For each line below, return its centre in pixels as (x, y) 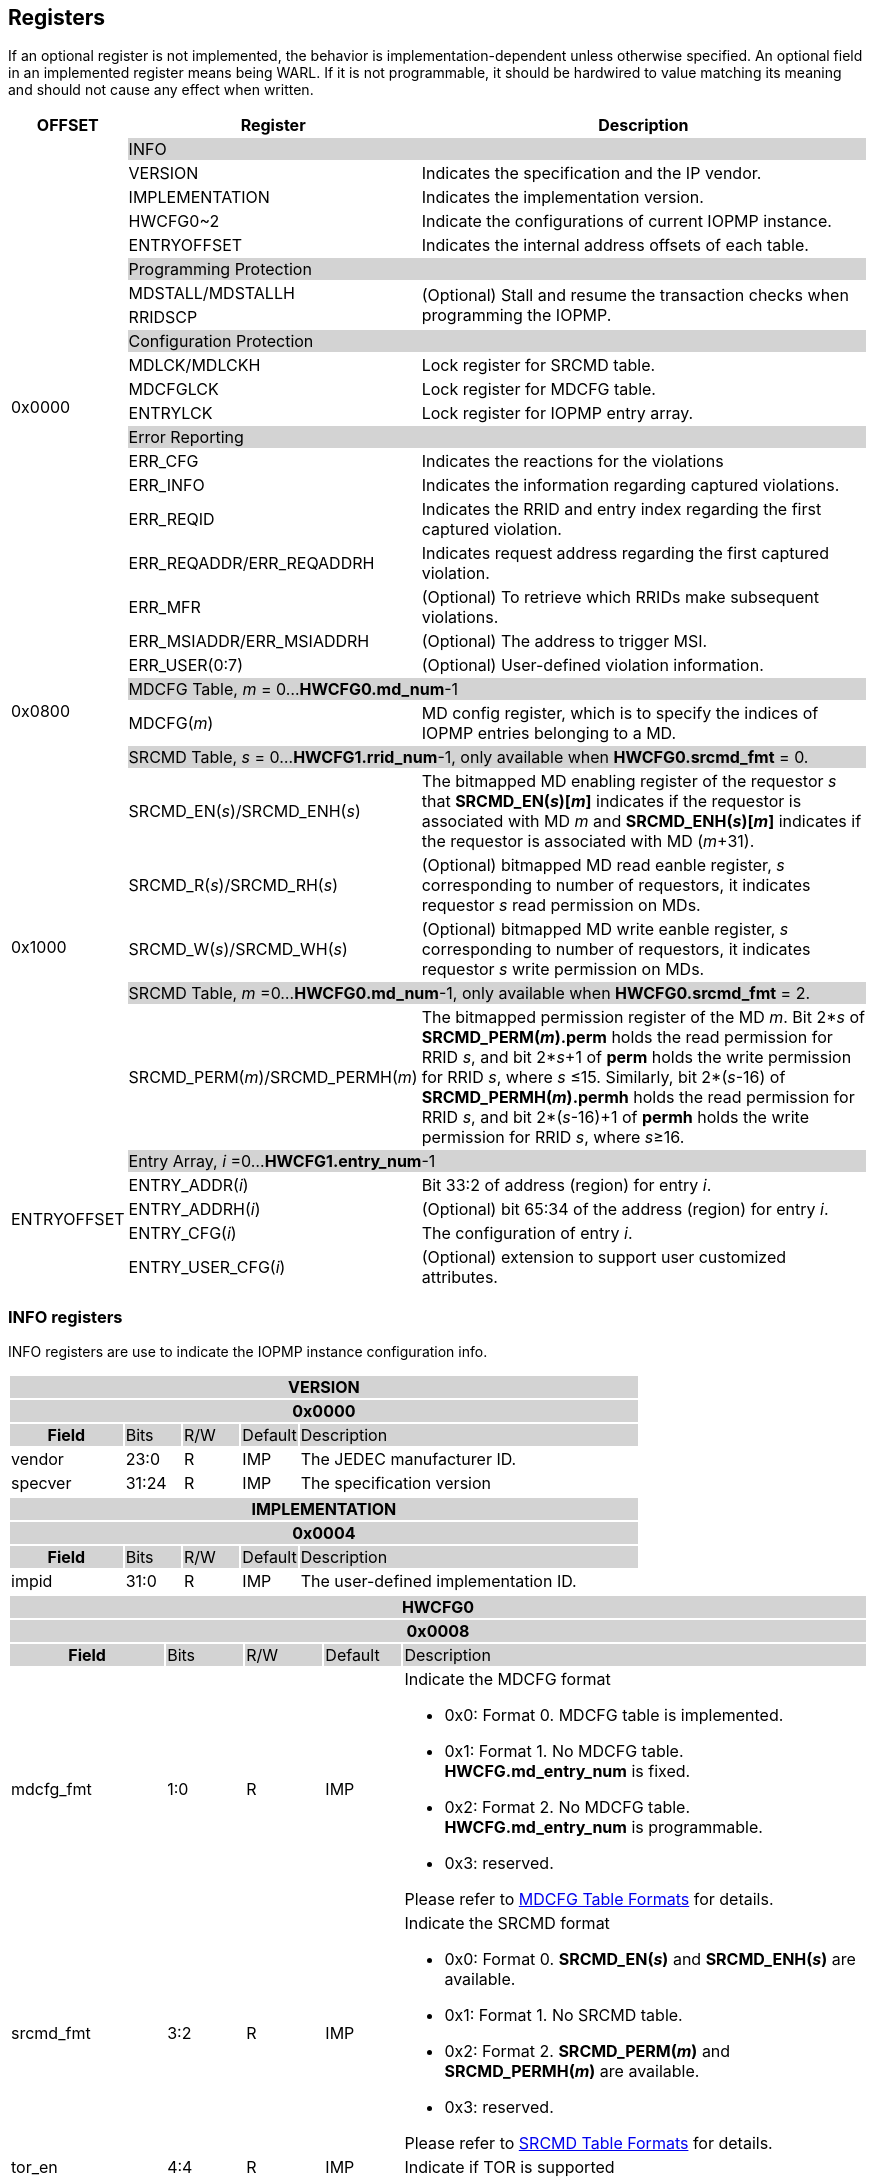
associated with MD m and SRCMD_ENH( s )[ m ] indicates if (641, 821)
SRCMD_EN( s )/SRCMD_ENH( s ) (244, 811)
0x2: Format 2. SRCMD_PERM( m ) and (587, 2051)
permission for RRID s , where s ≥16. (553, 1137)
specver (41, 1483)
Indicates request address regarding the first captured (625, 553)
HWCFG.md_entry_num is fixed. (567, 1771)
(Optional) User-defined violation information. (592, 665)
